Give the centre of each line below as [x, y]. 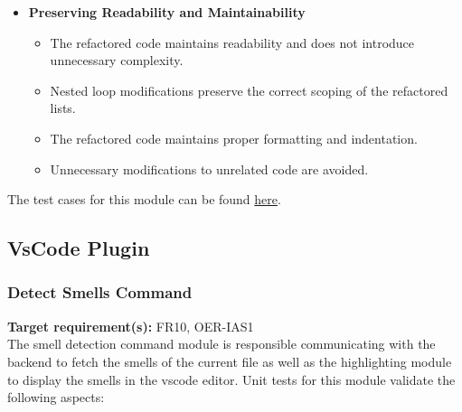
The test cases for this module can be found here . [144, 199]
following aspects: [56, 397]
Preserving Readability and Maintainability [167, 12]
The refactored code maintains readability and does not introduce [232, 42]
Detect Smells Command [100, 292]
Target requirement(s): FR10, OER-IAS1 [131, 326]
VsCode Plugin [79, 248]
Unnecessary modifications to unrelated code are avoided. [209, 169]
